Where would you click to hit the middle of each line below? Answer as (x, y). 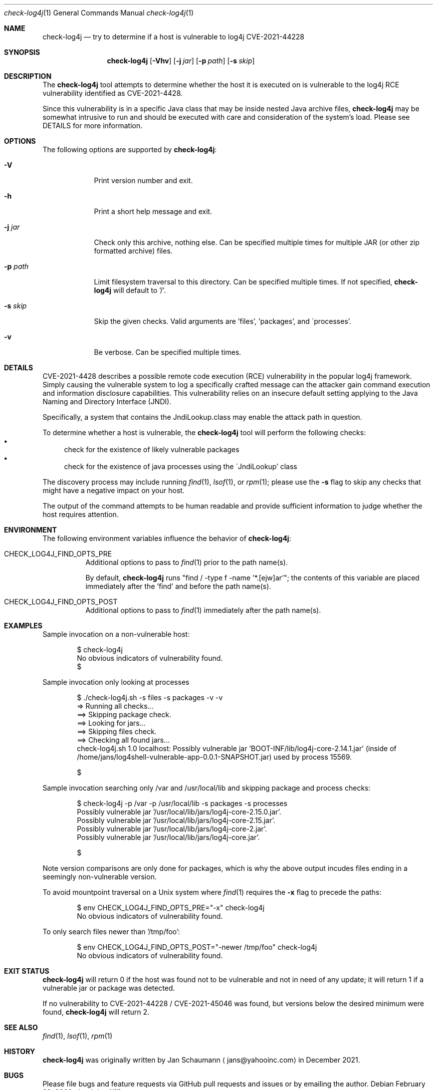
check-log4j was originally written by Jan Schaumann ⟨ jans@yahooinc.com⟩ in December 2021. (201, 1060)
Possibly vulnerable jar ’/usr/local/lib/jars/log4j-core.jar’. (168, 837)
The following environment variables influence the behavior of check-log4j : (167, 538)
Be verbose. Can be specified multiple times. (168, 352)
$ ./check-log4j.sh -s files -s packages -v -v (150, 697)
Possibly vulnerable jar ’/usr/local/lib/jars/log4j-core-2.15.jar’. (176, 820)
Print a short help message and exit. (153, 211)
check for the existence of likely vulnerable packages (152, 449)
